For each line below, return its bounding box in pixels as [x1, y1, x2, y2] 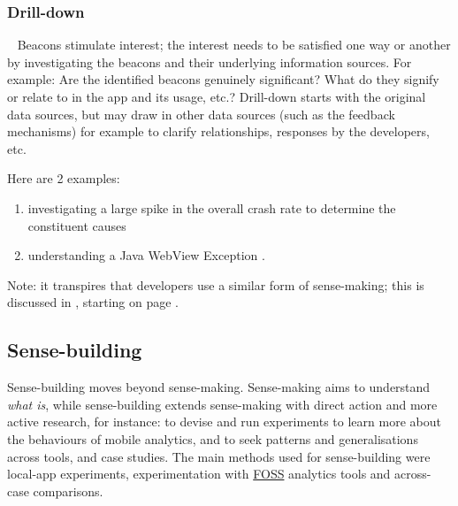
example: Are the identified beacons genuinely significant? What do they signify [7, 70, 439, 88]
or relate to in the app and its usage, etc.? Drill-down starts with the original [7, 88, 426, 105]
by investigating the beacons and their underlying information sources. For [7, 52, 412, 71]
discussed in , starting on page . [7, 293, 179, 311]
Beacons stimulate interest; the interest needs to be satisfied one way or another [17, 35, 451, 54]
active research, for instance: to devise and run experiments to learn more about [7, 412, 441, 431]
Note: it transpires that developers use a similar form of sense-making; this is [7, 275, 424, 294]
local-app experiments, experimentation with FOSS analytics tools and [7, 464, 391, 483]
